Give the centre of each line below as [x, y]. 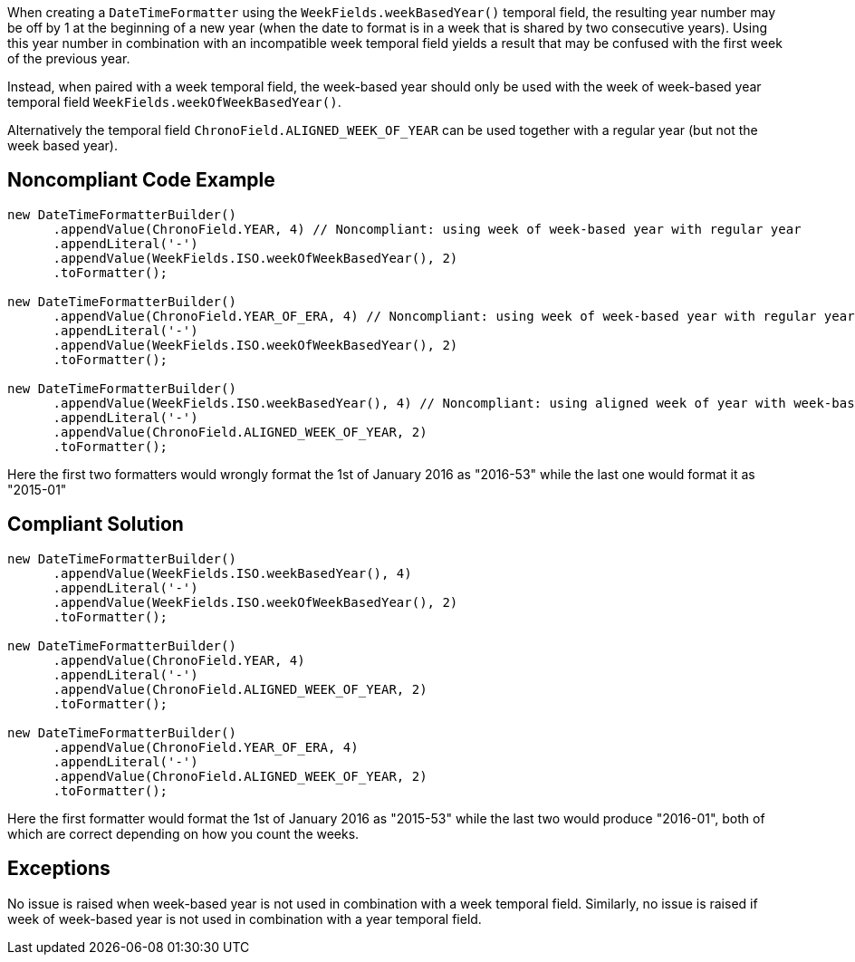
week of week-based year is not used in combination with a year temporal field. [245, 919]
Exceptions [59, 869]
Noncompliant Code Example [141, 180]
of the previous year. [69, 58]
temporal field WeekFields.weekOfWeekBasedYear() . [174, 102]
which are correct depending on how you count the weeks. [183, 833]
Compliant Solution [96, 524]
